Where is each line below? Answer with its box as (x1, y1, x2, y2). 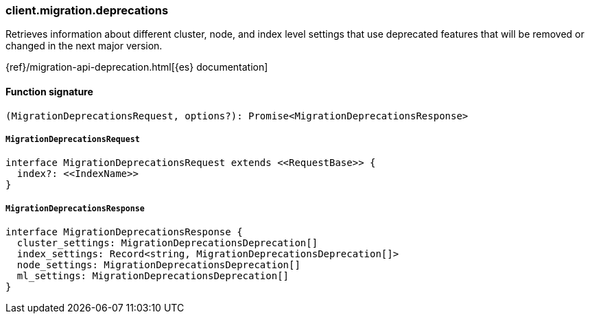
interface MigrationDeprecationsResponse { (5, 226, 243, 238)
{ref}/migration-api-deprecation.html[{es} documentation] (5, 61, 268, 73)
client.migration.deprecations (5, 3, 169, 17)
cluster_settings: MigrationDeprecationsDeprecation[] (16, 237, 318, 249)
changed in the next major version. (5, 40, 163, 52)
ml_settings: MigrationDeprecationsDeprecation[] (16, 270, 290, 282)
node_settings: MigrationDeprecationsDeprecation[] (16, 259, 300, 271)
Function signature (5, 85, 93, 97)
